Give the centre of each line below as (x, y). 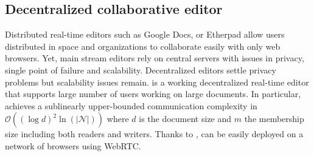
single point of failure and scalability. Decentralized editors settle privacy (141, 70)
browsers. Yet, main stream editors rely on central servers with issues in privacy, (155, 58)
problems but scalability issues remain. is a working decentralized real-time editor (157, 82)
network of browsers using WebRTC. (73, 145)
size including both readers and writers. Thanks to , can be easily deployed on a (154, 134)
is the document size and (185, 119)
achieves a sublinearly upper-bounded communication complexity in (131, 105)
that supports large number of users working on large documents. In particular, (153, 94)
